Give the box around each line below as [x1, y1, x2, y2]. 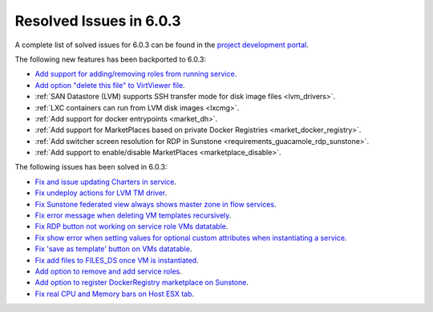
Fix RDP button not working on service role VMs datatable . [34, 222, 229, 231]
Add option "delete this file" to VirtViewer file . [34, 80, 185, 90]
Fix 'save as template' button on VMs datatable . [34, 244, 192, 254]
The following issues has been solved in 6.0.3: [14, 162, 168, 172]
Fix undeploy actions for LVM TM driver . [34, 188, 168, 198]
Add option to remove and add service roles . [34, 266, 182, 276]
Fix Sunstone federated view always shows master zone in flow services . [34, 199, 277, 209]
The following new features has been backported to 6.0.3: [14, 54, 206, 64]
